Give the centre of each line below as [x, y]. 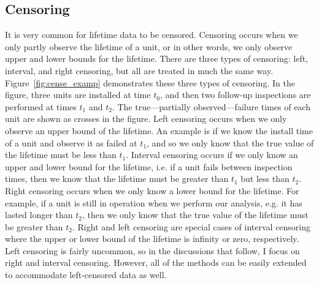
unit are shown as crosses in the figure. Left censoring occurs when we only [146, 119]
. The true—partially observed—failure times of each [211, 106]
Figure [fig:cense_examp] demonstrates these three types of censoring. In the [150, 82]
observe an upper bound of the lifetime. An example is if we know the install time [159, 130]
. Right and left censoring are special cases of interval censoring [192, 226]
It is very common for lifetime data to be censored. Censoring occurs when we [152, 35]
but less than [265, 179]
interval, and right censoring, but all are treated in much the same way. [139, 70]
